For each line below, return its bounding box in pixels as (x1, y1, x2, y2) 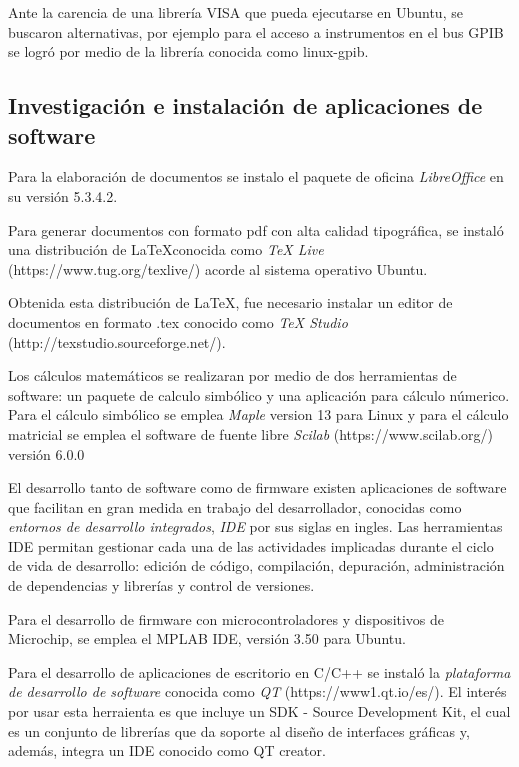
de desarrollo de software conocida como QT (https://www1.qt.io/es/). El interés (8, 681, 507, 702)
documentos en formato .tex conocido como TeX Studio (8, 311, 348, 332)
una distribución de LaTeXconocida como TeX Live (8, 239, 324, 260)
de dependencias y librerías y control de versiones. (8, 575, 315, 596)
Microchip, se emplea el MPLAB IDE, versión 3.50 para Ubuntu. (8, 628, 406, 649)
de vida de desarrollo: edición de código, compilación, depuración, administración (8, 555, 505, 576)
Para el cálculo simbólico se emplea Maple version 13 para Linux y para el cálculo (8, 404, 509, 425)
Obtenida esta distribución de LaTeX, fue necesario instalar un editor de (8, 292, 453, 313)
